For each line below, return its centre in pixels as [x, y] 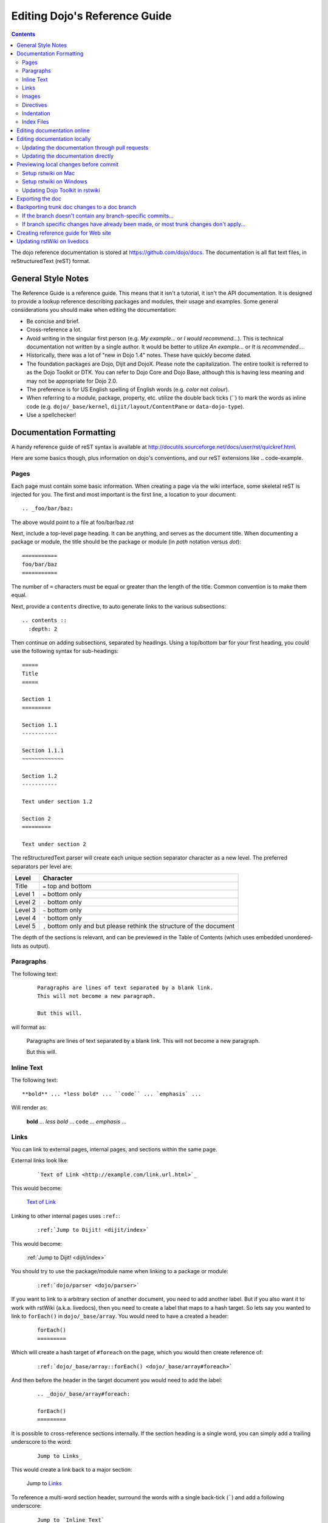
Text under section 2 [54, 844]
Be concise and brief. [53, 321]
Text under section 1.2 [57, 802]
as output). [36, 946]
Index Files [36, 122]
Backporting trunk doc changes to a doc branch [77, 207]
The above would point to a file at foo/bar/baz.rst [73, 522]
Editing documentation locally [54, 139]
